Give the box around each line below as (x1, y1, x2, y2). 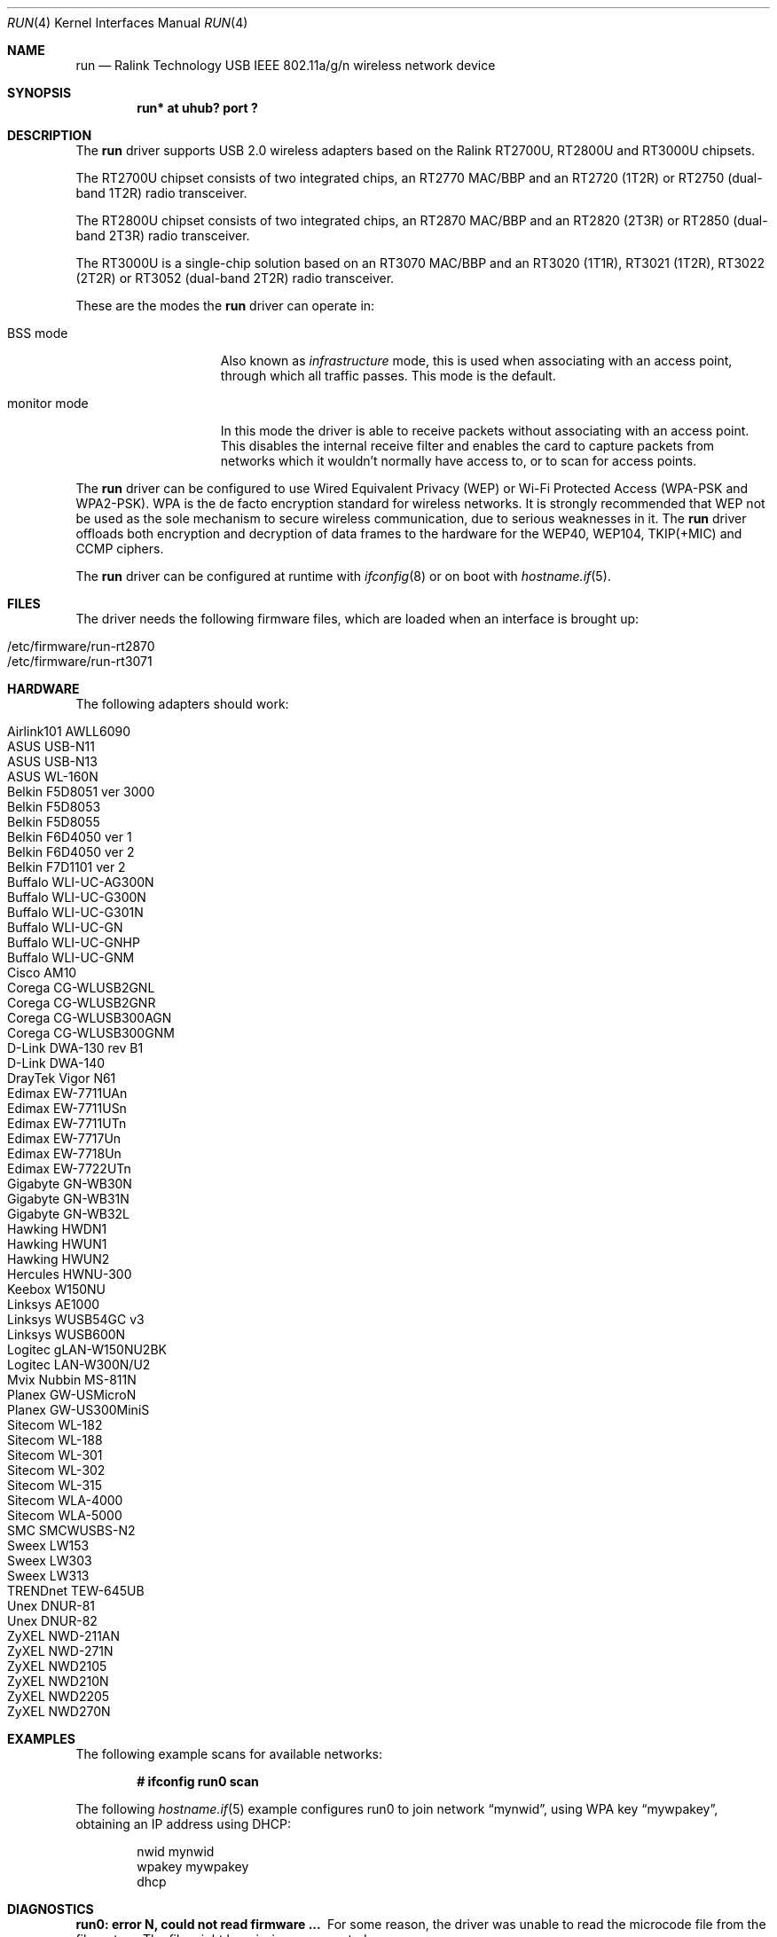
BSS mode (7, 325, 68, 341)
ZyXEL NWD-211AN (7, 1628, 121, 1643)
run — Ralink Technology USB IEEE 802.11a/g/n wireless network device (75, 58, 496, 73)
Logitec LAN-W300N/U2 (7, 1357, 151, 1372)
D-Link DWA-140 (7, 1055, 106, 1070)
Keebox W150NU (7, 1282, 106, 1297)
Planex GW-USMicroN (7, 1387, 137, 1402)
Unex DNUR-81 (7, 1598, 95, 1613)
